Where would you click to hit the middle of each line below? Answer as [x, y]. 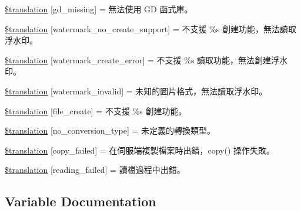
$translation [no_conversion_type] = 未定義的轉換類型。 [110, 130]
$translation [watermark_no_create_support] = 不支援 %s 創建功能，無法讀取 [150, 28]
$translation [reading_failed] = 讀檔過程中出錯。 [95, 170]
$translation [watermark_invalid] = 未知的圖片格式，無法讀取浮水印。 [136, 91]
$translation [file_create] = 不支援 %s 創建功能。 [96, 110]
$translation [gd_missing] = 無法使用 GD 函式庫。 [99, 9]
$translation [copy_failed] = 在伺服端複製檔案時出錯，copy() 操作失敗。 [140, 150]
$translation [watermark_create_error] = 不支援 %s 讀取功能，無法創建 [138, 59]
